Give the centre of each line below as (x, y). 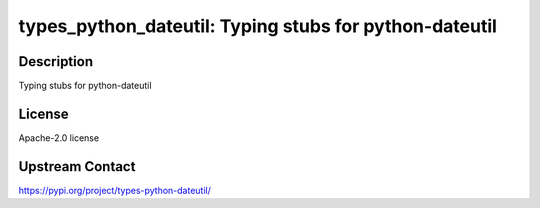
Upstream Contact (77, 166)
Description (56, 61)
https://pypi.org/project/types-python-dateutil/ (115, 190)
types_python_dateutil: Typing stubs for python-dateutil (257, 26)
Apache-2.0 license (59, 137)
